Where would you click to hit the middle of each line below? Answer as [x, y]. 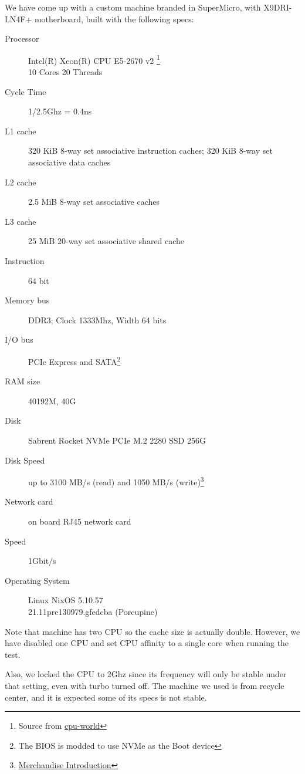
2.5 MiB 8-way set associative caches [94, 202]
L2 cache [21, 182]
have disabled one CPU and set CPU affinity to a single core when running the [147, 643]
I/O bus [19, 339]
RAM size [23, 381]
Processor [22, 38]
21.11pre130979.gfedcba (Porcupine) [93, 611]
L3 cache [21, 221]
